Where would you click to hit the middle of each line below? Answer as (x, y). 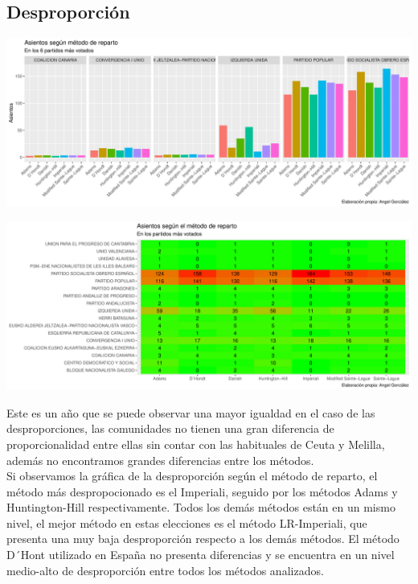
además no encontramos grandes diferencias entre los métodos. (160, 460)
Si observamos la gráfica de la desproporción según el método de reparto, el (192, 476)
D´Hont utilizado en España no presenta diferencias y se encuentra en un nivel (201, 555)
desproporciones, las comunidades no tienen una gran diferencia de (170, 428)
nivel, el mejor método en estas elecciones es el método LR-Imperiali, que (187, 522)
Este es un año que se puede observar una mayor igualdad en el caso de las (191, 412)
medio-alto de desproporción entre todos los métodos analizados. (165, 570)
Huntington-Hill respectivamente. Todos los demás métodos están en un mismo (201, 507)
